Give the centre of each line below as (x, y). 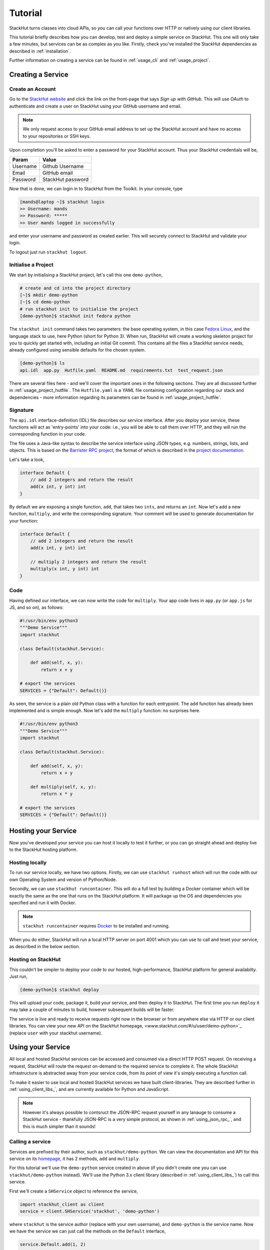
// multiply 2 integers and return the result (88, 562)
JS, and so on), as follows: (36, 607)
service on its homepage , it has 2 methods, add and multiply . (74, 1159)
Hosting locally (28, 862)
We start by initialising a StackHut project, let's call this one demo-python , (86, 274)
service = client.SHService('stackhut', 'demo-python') (90, 1211)
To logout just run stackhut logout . (48, 252)
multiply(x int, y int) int (65, 569)
